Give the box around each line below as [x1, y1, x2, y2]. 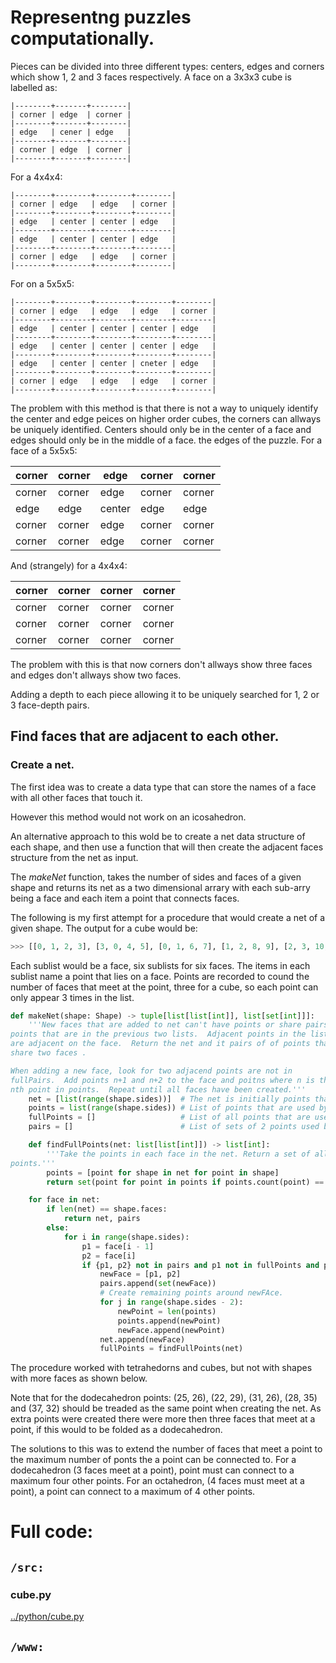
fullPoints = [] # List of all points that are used [28, 1112, 333, 1123]
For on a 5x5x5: [10, 277, 75, 290]
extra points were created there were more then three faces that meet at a [10, 1413, 316, 1425]
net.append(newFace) [99, 1334, 186, 1345]
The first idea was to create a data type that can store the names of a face [10, 781, 317, 793]
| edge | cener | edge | [10, 127, 132, 137]
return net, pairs [63, 1214, 141, 1224]
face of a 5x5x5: [10, 444, 78, 456]
